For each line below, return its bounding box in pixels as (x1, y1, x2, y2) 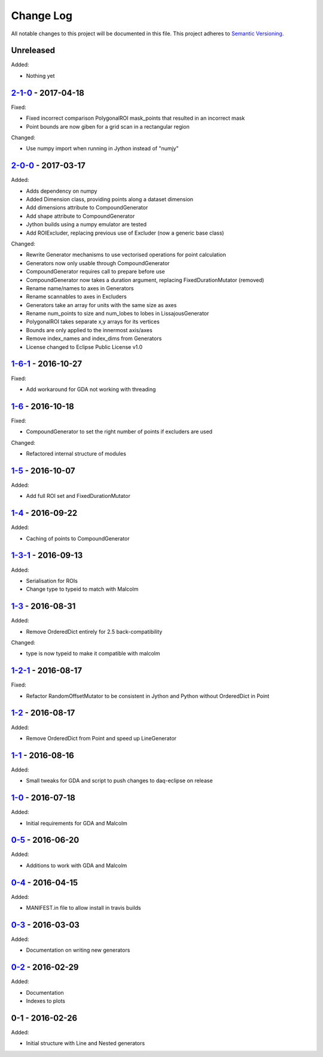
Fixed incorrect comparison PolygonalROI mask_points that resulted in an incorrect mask (26, 114, 245, 122)
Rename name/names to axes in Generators (26, 284, 134, 291)
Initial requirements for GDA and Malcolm (26, 819, 128, 827)
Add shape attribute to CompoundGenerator (26, 212, 135, 220)
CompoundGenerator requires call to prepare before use (26, 268, 165, 275)
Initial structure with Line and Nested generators (26, 1040, 145, 1047)
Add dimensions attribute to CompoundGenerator (26, 204, 148, 211)
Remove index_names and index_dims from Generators (26, 335, 162, 342)
